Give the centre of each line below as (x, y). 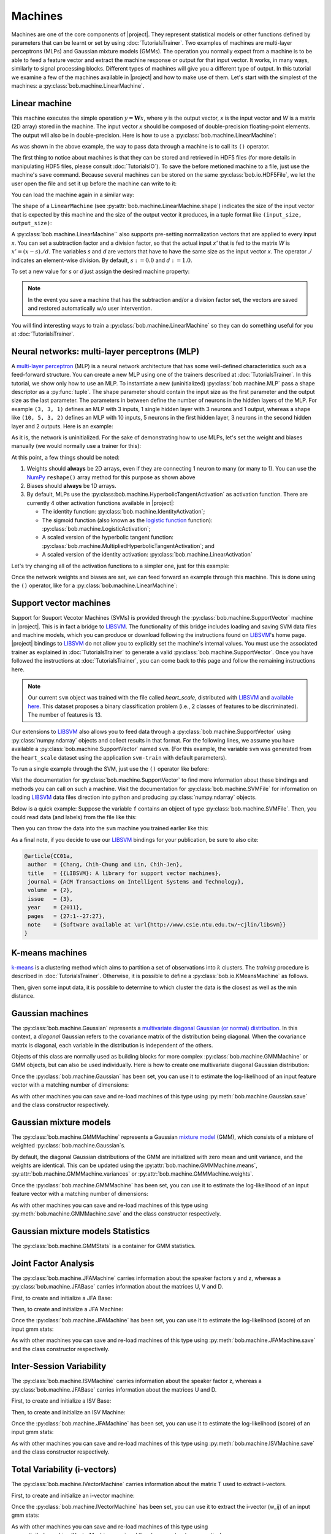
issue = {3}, (51, 899)
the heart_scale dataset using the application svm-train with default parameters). (119, 757)
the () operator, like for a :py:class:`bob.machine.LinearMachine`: (94, 585)
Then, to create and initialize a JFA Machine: (67, 1309)
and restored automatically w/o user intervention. (90, 308)
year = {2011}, (55, 908)
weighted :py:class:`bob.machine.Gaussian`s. (68, 1146)
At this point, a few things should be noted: (65, 457)
